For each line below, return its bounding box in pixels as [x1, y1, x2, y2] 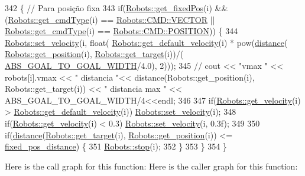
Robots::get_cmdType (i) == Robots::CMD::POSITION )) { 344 [5, 25, 238, 37]
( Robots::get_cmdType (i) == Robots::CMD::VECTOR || [5, 13, 215, 25]
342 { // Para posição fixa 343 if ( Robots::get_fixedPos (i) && [5, 2, 228, 14]
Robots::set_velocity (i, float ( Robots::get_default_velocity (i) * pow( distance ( [5, 36, 288, 48]
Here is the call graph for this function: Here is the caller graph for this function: [5, 160, 298, 172]
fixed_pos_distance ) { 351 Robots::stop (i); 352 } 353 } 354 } [5, 140, 227, 152]
